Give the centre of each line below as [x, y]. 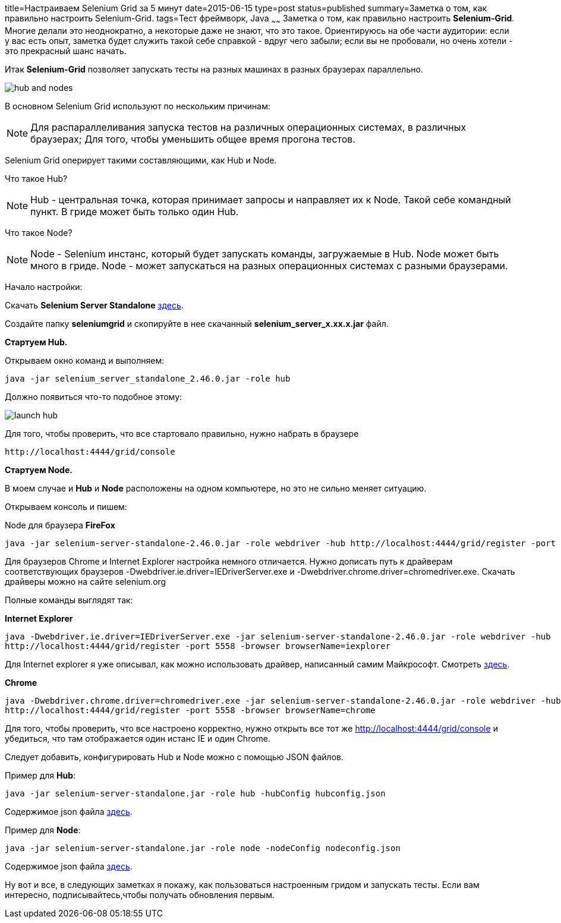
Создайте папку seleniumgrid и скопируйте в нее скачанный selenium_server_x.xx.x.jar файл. [197, 323]
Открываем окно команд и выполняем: [85, 360]
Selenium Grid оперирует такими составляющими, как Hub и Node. [141, 160]
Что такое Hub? [36, 178]
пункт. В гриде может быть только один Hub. [135, 211]
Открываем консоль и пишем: [66, 506]
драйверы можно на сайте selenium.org [86, 581]
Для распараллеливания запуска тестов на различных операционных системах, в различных [248, 127]
